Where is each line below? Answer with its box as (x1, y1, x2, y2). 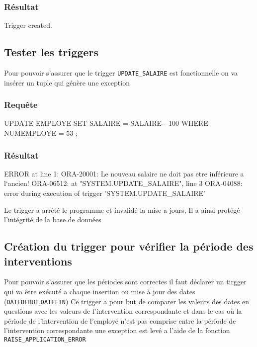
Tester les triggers (4, 44, 98, 60)
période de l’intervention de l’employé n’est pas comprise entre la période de (4, 315, 236, 326)
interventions (4, 253, 72, 268)
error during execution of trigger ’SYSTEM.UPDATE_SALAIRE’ (4, 188, 205, 198)
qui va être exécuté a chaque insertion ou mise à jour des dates (4, 286, 195, 297)
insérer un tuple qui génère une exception (4, 77, 130, 87)
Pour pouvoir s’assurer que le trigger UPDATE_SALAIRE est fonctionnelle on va (4, 68, 238, 78)
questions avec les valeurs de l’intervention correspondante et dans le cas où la (4, 306, 242, 316)
